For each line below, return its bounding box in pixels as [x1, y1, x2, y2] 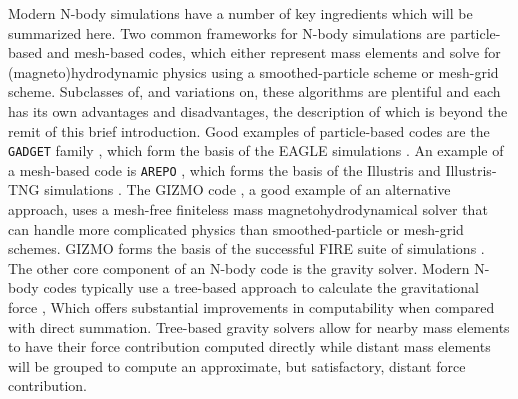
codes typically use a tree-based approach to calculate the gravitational [43, 277, 479, 298]
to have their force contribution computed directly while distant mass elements [8, 336, 491, 357]
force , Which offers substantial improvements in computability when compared [8, 297, 495, 318]
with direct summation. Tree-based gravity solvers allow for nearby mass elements [8, 316, 510, 337]
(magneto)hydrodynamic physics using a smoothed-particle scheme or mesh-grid [8, 61, 499, 82]
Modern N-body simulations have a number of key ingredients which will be [8, 3, 473, 23]
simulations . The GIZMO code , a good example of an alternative [44, 179, 451, 200]
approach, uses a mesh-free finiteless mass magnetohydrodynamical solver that [8, 199, 488, 220]
